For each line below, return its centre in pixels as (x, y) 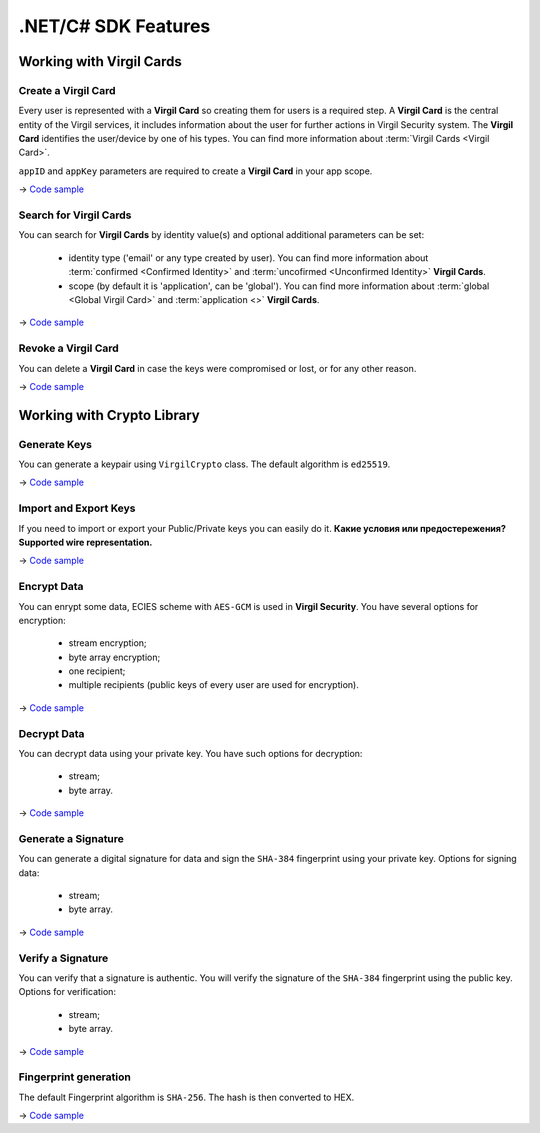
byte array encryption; (114, 657)
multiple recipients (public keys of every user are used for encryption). (213, 685)
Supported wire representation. (85, 542)
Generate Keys (55, 444)
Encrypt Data (51, 587)
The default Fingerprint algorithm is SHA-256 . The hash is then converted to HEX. (186, 1097)
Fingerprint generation (75, 1077)
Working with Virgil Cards (100, 61)
